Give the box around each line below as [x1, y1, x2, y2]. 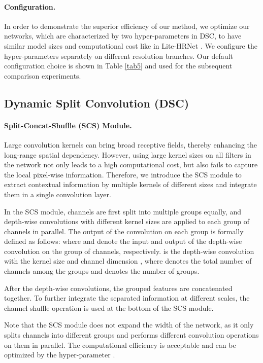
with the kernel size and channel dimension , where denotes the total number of [4, 256, 252, 266]
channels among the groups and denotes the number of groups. [4, 266, 200, 276]
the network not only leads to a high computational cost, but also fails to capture [4, 159, 258, 170]
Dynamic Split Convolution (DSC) [4, 95, 189, 111]
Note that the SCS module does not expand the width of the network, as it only [4, 319, 254, 330]
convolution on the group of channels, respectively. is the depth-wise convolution [4, 245, 254, 256]
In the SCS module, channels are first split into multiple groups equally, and [4, 206, 242, 216]
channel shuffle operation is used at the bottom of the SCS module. [4, 302, 214, 313]
